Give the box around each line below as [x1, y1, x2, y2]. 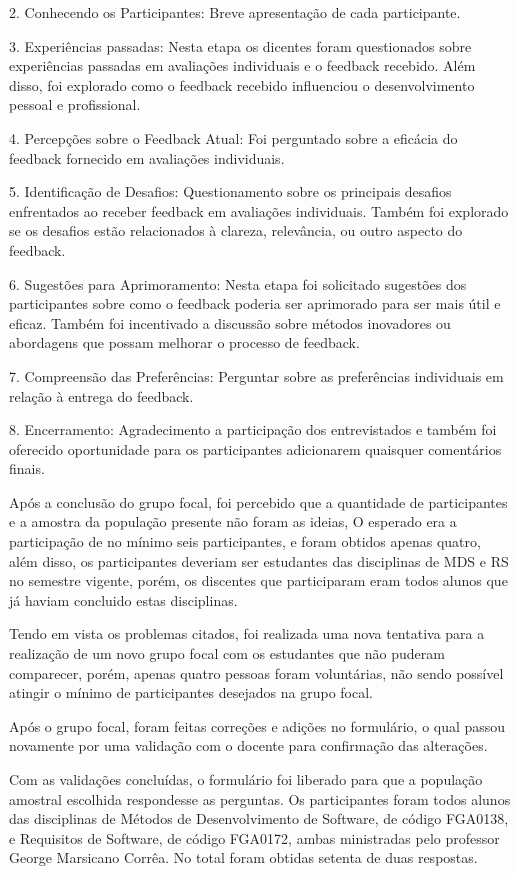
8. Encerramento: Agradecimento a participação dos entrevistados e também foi [9, 419, 497, 440]
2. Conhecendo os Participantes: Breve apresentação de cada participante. [9, 2, 461, 22]
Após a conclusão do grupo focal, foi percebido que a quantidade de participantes [9, 491, 508, 512]
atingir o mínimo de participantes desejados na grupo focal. [9, 682, 373, 703]
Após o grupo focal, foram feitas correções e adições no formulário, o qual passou [9, 715, 506, 736]
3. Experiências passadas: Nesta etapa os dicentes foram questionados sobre [9, 35, 472, 56]
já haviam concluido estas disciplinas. [9, 589, 238, 610]
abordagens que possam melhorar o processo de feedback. [9, 332, 360, 353]
